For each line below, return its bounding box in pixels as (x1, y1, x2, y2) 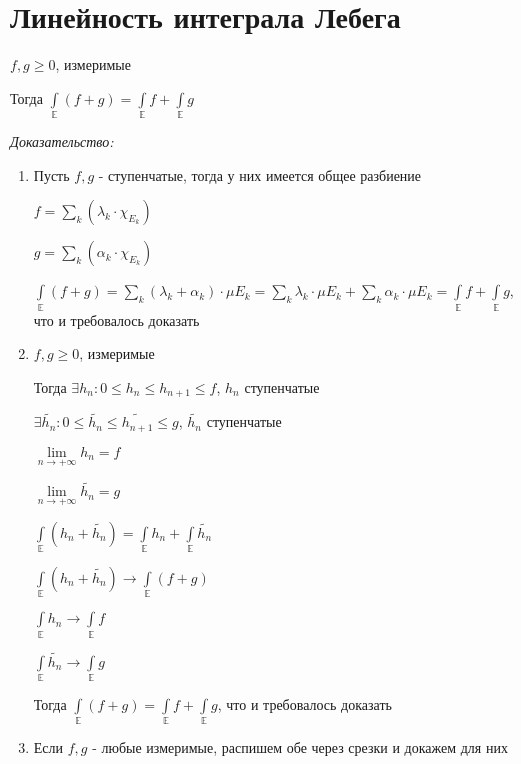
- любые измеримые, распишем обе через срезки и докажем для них (92, 737, 508, 758)
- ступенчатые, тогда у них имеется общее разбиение (98, 164, 422, 185)
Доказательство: (10, 131, 114, 152)
